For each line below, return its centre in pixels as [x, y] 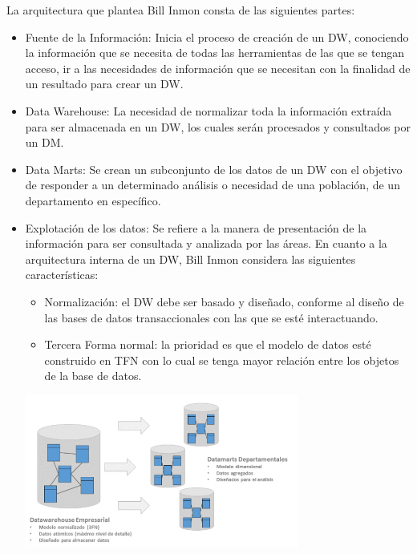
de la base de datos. [93, 376]
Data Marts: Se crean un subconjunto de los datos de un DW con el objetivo [214, 169]
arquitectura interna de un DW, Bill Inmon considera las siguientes [190, 259]
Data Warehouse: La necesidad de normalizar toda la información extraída [208, 110]
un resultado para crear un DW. [104, 84]
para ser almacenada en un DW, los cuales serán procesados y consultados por [218, 126]
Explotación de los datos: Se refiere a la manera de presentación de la [196, 227]
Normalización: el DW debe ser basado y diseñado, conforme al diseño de [224, 301]
